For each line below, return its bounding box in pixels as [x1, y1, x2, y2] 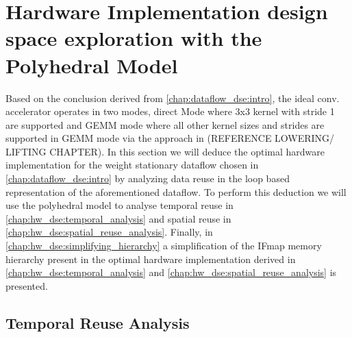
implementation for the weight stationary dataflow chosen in [5, 158, 259, 172]
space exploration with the [5, 24, 262, 52]
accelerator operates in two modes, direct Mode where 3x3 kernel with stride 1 [5, 104, 335, 118]
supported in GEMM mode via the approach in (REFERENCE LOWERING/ [5, 131, 335, 145]
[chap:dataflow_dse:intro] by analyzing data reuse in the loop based [5, 171, 290, 186]
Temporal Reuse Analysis [5, 312, 190, 333]
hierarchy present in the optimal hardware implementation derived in [5, 251, 296, 266]
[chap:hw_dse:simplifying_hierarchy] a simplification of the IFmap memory [5, 238, 322, 253]
